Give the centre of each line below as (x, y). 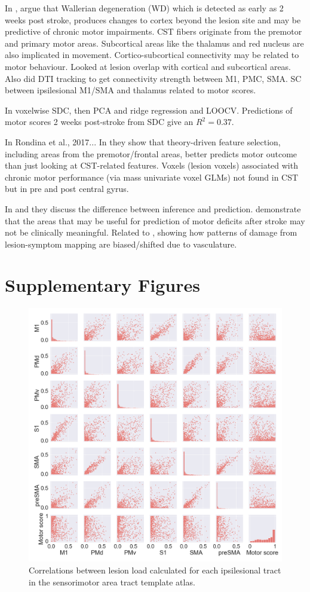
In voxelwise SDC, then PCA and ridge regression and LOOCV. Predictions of (149, 110)
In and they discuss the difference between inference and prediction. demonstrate (153, 208)
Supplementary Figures (102, 285)
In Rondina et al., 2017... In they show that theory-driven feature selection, (143, 141)
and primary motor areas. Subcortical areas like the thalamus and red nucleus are (154, 43)
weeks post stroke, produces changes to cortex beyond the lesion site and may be (153, 19)
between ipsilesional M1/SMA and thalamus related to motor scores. (131, 90)
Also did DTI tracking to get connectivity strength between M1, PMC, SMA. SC (153, 78)
